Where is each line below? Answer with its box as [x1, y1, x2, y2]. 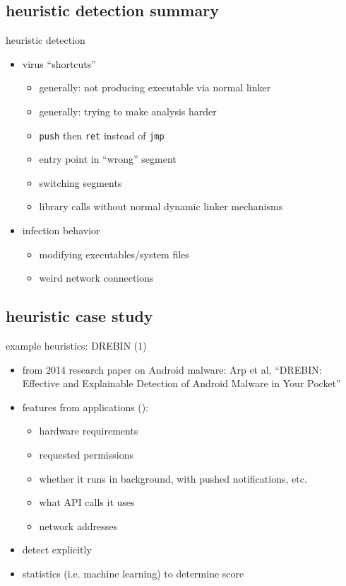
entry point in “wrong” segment [39, 151, 177, 166]
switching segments [39, 175, 122, 190]
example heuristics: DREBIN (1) [6, 338, 147, 352]
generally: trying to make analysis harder [39, 103, 217, 118]
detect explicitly [22, 542, 92, 557]
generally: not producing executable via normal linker [39, 80, 271, 95]
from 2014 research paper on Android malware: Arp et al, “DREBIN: [22, 362, 322, 377]
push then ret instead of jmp [39, 127, 165, 142]
